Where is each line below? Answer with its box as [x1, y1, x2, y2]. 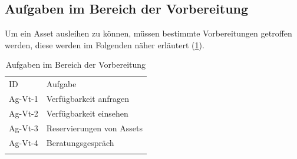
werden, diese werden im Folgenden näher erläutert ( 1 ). [5, 38, 204, 51]
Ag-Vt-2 [9, 107, 38, 119]
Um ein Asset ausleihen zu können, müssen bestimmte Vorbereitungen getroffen [5, 27, 292, 39]
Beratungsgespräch [46, 136, 114, 148]
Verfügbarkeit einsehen [46, 107, 128, 119]
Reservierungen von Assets [46, 121, 143, 134]
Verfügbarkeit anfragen [46, 92, 129, 105]
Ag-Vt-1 [9, 92, 38, 105]
